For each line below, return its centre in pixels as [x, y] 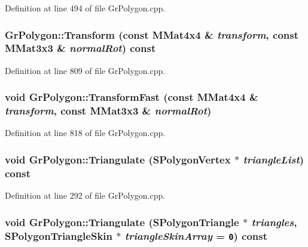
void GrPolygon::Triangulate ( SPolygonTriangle [122, 222]
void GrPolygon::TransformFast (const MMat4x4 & [132, 97]
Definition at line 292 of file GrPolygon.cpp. [85, 195]
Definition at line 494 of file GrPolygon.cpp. [85, 8]
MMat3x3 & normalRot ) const [80, 48]
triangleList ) [274, 159]
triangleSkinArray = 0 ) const [196, 235]
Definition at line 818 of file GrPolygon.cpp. [85, 133]
